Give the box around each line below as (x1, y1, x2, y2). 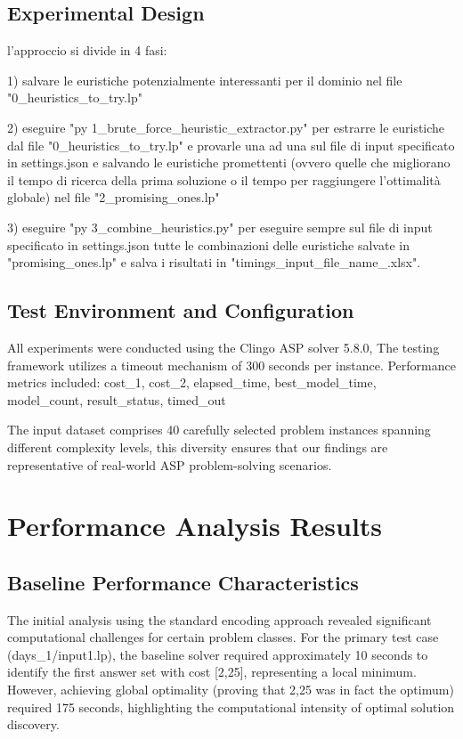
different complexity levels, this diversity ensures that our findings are (7, 437, 388, 456)
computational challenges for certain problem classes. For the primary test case (7, 628, 439, 646)
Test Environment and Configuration (7, 296, 354, 324)
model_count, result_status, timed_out (7, 390, 226, 409)
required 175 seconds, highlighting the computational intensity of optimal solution (7, 697, 455, 716)
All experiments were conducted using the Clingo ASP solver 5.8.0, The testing (7, 337, 440, 356)
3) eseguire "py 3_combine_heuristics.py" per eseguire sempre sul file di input (7, 217, 433, 236)
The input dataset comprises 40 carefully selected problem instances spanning (7, 420, 431, 439)
